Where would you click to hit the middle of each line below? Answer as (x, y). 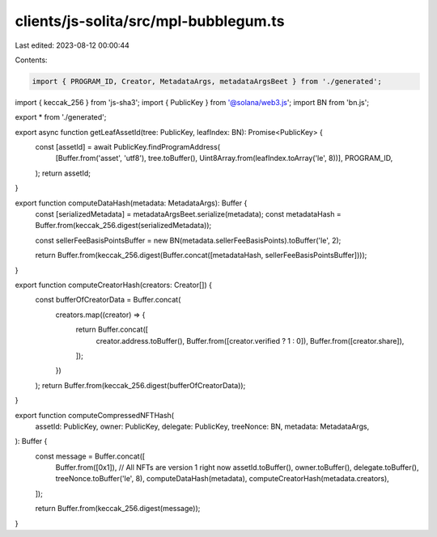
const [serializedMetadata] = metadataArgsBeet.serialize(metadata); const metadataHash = (188, 214)
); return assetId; (63, 173)
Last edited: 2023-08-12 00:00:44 (72, 45)
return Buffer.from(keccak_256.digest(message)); (118, 509)
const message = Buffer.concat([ (90, 456)
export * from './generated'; (61, 117)
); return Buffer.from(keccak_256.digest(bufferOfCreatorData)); (140, 385)
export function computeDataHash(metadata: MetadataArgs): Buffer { (131, 203)
